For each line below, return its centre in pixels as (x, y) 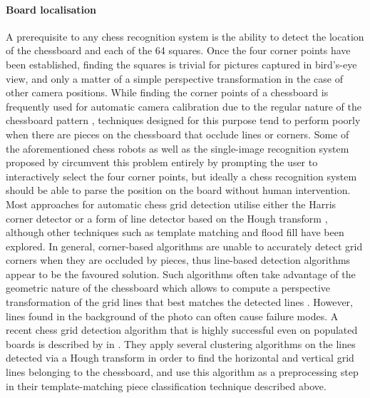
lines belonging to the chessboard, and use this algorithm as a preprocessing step (182, 372)
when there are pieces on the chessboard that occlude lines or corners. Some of (178, 134)
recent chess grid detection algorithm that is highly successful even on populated (182, 330)
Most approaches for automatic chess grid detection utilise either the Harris (171, 204)
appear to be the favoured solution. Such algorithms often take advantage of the (181, 274)
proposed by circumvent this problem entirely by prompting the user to (162, 162)
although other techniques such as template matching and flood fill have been (175, 232)
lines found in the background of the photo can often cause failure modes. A (172, 316)
